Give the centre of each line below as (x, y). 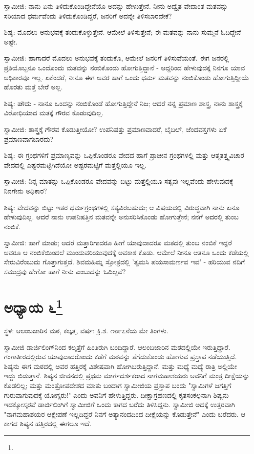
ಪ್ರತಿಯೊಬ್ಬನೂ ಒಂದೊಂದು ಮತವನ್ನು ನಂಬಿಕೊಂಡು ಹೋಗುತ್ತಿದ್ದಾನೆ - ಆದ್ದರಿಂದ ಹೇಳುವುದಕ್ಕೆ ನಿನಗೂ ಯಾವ (125, 67)
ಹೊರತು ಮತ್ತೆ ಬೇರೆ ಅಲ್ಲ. (33, 87)
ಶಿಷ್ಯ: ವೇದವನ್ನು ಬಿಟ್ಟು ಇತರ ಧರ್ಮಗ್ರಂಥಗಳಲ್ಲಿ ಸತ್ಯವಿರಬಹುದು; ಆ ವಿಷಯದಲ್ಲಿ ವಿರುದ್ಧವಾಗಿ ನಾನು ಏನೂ (122, 207)
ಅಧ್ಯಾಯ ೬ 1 (33, 306)
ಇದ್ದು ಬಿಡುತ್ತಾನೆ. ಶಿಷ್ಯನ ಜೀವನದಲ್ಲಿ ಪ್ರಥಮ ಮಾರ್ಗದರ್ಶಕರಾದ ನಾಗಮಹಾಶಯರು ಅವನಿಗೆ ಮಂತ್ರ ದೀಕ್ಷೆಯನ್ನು (127, 376)
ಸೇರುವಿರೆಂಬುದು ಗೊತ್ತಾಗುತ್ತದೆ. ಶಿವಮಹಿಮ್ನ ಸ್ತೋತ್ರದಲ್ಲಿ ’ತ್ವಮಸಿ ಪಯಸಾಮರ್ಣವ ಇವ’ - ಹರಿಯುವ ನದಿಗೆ (125, 262)
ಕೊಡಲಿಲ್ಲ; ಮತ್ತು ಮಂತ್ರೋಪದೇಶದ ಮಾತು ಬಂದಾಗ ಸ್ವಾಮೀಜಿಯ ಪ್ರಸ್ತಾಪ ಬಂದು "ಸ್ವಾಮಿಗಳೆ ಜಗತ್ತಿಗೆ (118, 385)
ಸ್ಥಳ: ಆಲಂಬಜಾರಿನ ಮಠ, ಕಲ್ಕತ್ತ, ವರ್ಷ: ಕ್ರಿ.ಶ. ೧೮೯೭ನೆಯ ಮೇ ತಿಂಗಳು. (86, 331)
